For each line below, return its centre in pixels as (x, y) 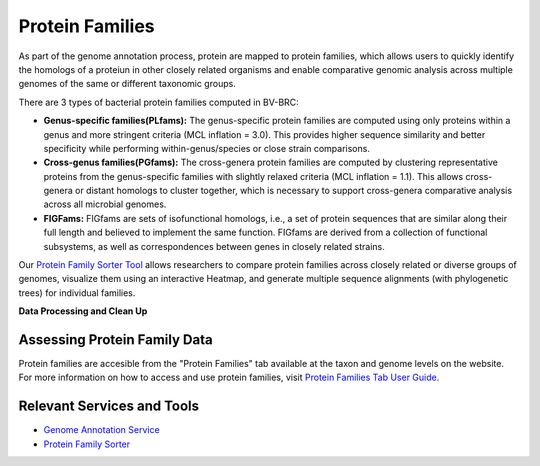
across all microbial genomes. (105, 204)
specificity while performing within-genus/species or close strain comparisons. (206, 148)
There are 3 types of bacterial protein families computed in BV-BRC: (158, 102)
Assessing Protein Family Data (116, 339)
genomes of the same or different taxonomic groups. (127, 84)
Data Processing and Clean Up (83, 311)
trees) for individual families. (77, 292)
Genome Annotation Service (101, 430)
